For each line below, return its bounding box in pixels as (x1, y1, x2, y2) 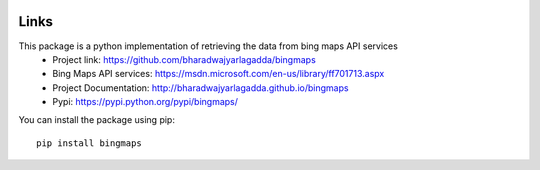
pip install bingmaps (36, 137, 142, 149)
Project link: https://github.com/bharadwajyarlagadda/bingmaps (52, 53, 317, 65)
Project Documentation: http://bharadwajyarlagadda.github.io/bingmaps (52, 81, 349, 94)
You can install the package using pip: (18, 114, 175, 126)
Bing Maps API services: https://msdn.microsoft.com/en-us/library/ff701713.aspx (52, 68, 385, 80)
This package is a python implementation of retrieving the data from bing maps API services (18, 40, 399, 52)
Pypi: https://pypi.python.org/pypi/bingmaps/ (52, 96, 239, 108)
